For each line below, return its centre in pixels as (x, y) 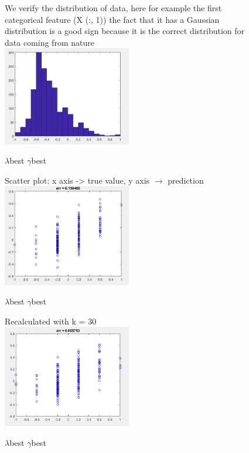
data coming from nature (50, 42)
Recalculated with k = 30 (51, 321)
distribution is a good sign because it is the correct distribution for (125, 31)
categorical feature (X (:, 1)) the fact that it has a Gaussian (112, 19)
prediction (186, 180)
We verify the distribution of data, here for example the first (113, 8)
